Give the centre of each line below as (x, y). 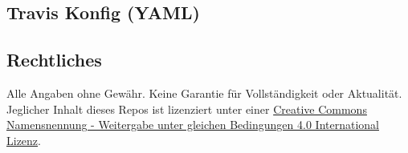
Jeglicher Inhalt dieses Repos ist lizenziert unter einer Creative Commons (187, 109)
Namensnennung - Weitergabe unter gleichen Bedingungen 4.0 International (193, 125)
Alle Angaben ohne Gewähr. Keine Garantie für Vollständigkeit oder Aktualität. (204, 93)
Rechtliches (54, 60)
